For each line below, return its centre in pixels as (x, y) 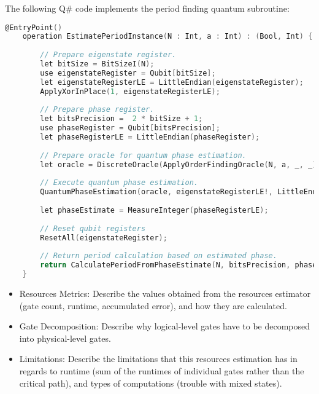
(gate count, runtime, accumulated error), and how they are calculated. (153, 305)
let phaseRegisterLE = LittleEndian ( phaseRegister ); (150, 137)
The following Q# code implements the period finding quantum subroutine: (147, 8)
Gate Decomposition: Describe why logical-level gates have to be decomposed (165, 326)
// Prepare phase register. (97, 110)
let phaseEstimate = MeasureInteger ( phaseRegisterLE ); (154, 211)
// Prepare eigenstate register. (108, 55)
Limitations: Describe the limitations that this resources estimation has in (158, 359)
